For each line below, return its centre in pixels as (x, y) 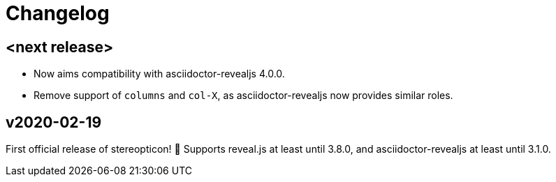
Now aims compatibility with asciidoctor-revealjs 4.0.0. (159, 74)
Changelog (58, 13)
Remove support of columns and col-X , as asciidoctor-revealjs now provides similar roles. (243, 96)
